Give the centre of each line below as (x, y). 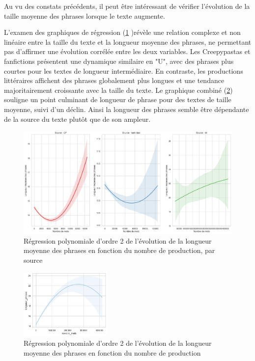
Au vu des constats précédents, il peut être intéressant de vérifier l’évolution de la (127, 6)
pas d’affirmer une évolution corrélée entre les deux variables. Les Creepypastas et (127, 51)
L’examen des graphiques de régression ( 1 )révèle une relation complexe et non (122, 32)
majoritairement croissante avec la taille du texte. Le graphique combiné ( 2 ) (118, 90)
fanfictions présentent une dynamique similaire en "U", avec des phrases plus (119, 61)
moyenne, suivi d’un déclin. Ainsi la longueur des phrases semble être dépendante (127, 109)
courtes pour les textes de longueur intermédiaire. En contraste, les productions (124, 70)
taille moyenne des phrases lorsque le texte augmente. (85, 15)
